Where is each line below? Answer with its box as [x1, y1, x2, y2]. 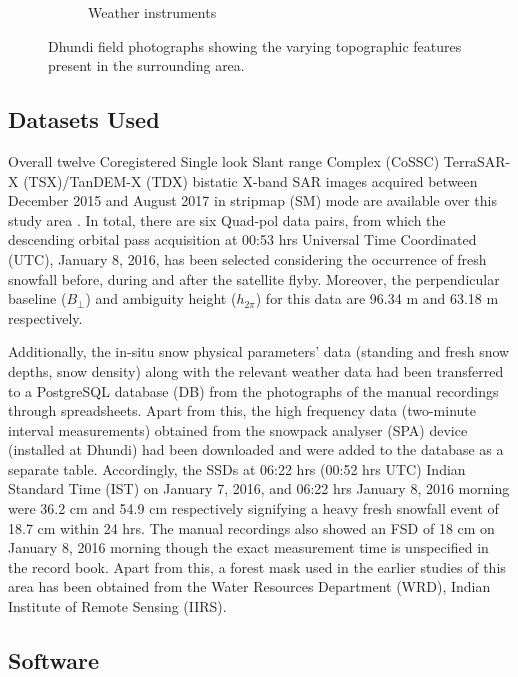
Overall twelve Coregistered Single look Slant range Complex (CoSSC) [8, 150, 440, 171]
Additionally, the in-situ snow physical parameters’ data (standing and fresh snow [8, 341, 510, 362]
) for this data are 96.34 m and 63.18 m [255, 288, 499, 309]
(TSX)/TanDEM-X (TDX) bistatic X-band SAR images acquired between [23, 170, 478, 191]
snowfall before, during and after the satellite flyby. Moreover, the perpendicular [8, 268, 500, 289]
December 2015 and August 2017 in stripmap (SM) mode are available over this [8, 190, 498, 211]
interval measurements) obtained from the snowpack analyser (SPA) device [8, 419, 468, 440]
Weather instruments [88, 2, 217, 22]
